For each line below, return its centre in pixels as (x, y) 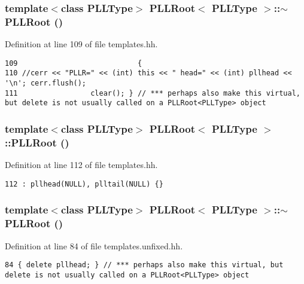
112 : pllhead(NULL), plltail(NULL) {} (84, 184)
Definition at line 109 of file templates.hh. (81, 44)
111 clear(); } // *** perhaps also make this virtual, (153, 93)
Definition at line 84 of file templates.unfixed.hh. (94, 245)
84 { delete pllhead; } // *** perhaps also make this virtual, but (144, 265)
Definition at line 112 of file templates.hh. (81, 165)
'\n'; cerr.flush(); (46, 83)
